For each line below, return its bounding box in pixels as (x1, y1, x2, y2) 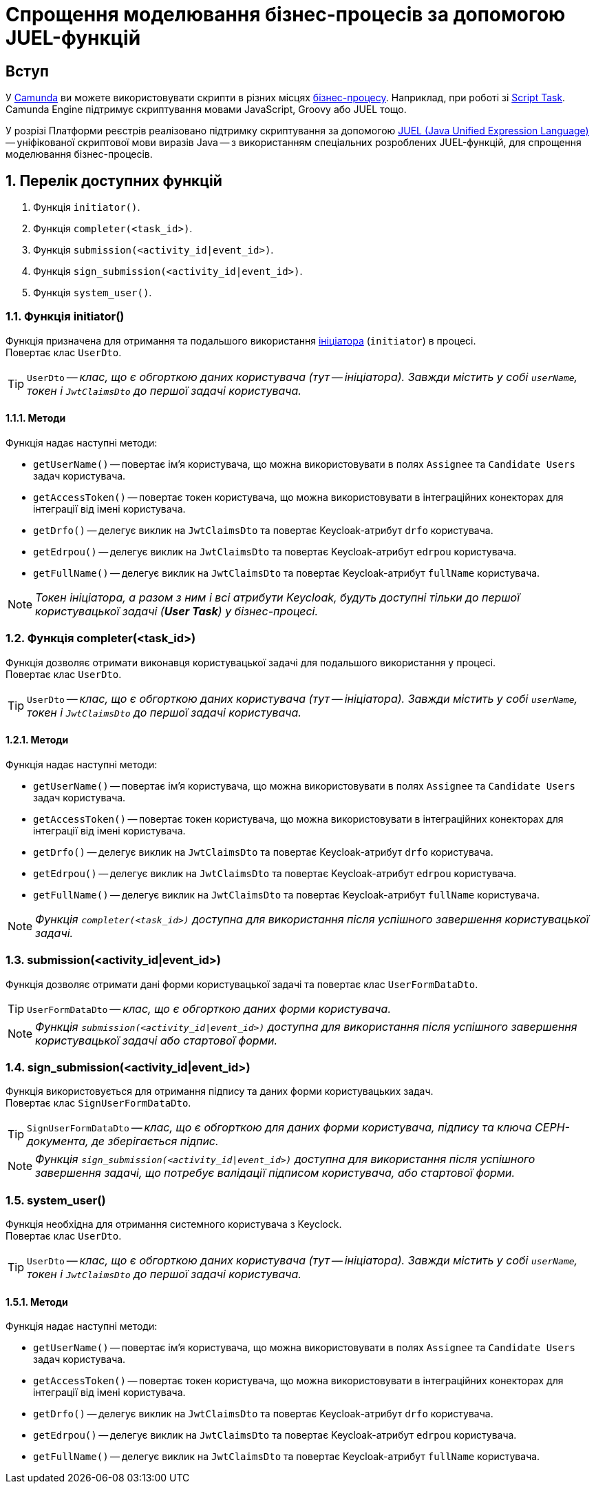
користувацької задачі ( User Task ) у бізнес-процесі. (35, 604, 319, 618)
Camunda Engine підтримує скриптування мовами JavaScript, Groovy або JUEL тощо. (6, 103, 407, 116)
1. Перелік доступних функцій (6, 172, 222, 189)
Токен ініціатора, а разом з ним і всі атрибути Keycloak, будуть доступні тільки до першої (35, 590, 520, 604)
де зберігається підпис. (92, 1134, 219, 1149)
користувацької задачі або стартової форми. (35, 1033, 278, 1047)
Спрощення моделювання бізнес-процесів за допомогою (6, 3, 566, 26)
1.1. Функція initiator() (6, 309, 125, 324)
